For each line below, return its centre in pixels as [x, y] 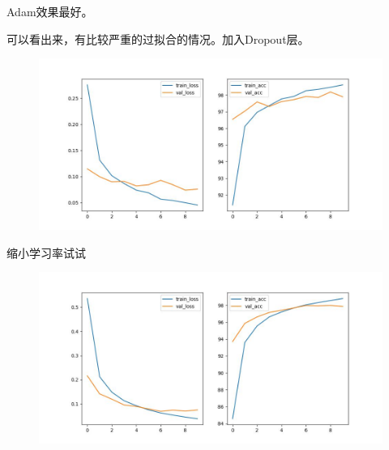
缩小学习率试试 [46, 252]
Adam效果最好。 [50, 11]
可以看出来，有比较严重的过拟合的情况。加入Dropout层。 [158, 38]
